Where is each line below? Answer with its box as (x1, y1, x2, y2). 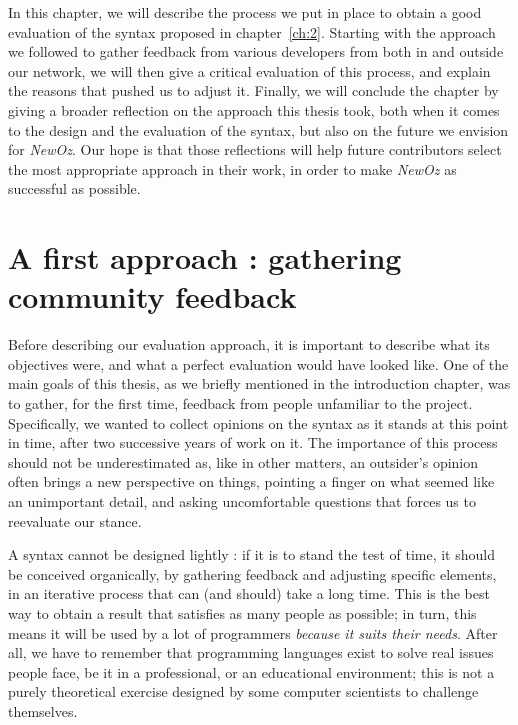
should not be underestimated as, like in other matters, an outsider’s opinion (8, 451, 479, 472)
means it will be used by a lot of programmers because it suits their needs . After (8, 622, 498, 643)
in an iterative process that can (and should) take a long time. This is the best (8, 583, 490, 604)
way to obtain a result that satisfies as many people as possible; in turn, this (8, 602, 477, 623)
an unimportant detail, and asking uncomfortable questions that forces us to (8, 491, 476, 511)
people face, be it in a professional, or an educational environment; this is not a (8, 661, 495, 682)
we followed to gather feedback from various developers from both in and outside (8, 41, 504, 62)
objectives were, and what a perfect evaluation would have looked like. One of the (8, 353, 509, 374)
